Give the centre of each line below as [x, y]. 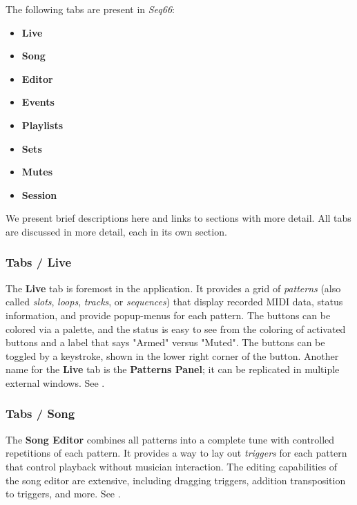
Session [39, 194]
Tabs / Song [40, 413]
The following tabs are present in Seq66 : [90, 9]
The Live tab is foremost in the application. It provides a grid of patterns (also [173, 288]
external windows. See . [55, 382]
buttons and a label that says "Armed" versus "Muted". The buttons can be [165, 342]
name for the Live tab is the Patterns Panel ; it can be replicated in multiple [173, 369]
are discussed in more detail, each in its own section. [116, 231]
